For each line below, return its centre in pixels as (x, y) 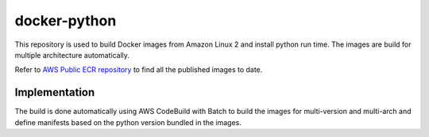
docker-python (66, 21)
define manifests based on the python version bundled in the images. (128, 122)
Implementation (55, 92)
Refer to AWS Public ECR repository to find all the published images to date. (139, 70)
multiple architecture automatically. (72, 55)
